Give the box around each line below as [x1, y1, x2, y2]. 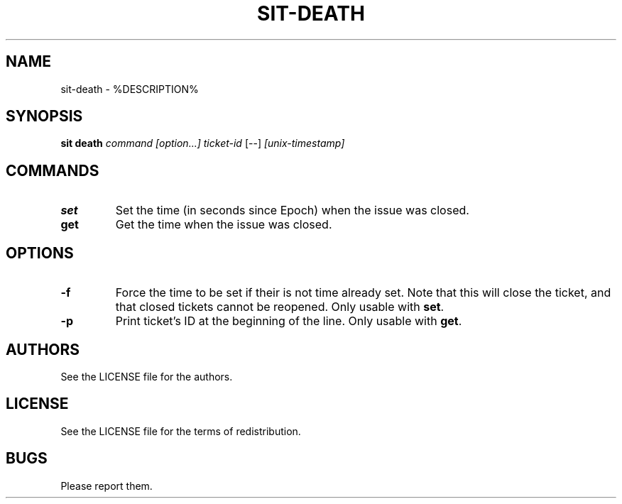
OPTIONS [6, 243, 74, 262]
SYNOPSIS [6, 107, 83, 126]
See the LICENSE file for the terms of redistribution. [60, 424, 301, 437]
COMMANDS [6, 161, 99, 180]
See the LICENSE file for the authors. [60, 370, 233, 383]
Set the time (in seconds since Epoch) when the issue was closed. [115, 203, 469, 218]
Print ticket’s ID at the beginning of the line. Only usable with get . [115, 314, 462, 329]
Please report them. [60, 479, 153, 492]
